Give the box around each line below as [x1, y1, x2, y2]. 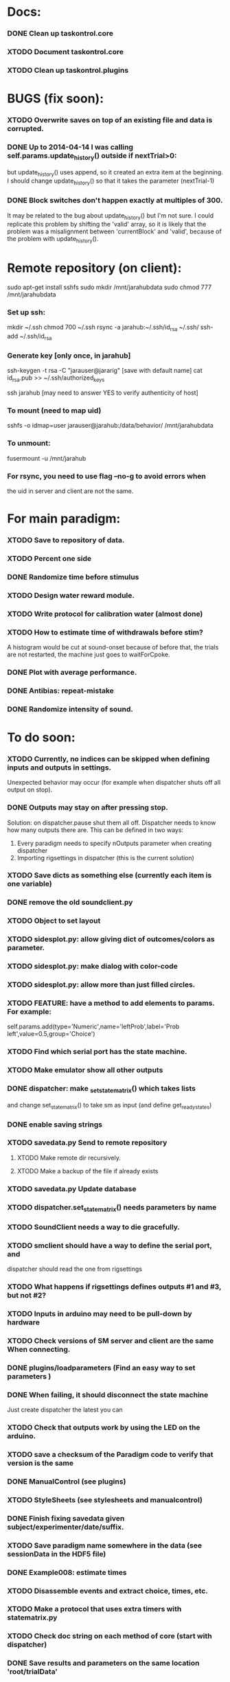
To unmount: [7, 439, 51, 448]
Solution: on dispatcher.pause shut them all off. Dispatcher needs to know [7, 818, 216, 827]
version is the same [7, 1458, 74, 1468]
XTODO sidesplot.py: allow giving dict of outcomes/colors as [7, 934, 215, 944]
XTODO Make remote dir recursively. [16, 1153, 122, 1162]
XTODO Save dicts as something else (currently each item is [7, 871, 212, 880]
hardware [7, 1317, 40, 1327]
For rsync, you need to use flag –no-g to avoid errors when [7, 471, 206, 481]
